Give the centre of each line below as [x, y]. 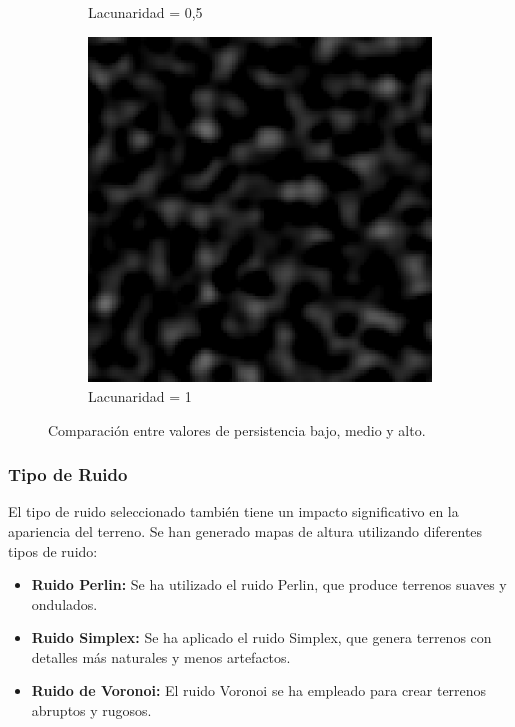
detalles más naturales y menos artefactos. [161, 656]
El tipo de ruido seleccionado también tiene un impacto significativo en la [233, 511]
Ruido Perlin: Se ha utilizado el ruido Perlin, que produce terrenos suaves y [269, 584]
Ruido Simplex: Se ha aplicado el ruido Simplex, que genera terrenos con [261, 637]
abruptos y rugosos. [91, 710]
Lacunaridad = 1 [140, 395]
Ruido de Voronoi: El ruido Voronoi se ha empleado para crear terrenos [259, 690]
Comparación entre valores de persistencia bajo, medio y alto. [237, 429]
